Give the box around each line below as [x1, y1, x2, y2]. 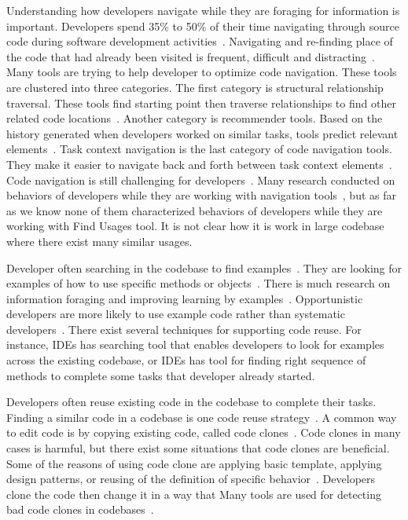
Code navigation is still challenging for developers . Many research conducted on [6, 171, 395, 188]
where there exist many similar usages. [6, 233, 193, 249]
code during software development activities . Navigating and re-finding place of [6, 33, 393, 49]
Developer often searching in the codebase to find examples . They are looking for [6, 259, 402, 276]
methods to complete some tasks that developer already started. [6, 367, 315, 383]
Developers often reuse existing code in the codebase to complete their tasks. [6, 394, 377, 410]
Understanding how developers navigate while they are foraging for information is [6, 2, 400, 18]
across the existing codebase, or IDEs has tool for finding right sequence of [6, 352, 366, 368]
